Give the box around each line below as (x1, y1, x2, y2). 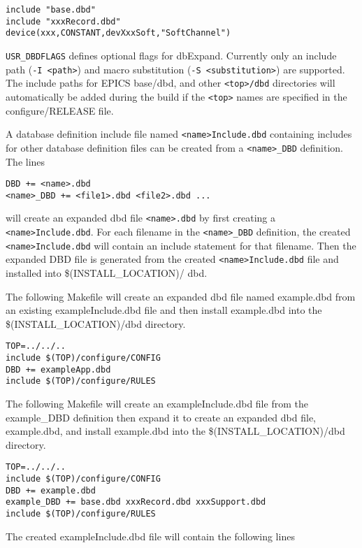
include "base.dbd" (6, 5, 96, 15)
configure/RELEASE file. (6, 103, 114, 117)
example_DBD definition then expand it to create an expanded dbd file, (6, 410, 316, 424)
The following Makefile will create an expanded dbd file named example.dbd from (6, 289, 356, 303)
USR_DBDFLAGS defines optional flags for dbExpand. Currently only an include (6, 48, 337, 62)
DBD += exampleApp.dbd (6, 364, 111, 375)
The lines (6, 154, 45, 168)
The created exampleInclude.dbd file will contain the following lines (6, 528, 295, 543)
